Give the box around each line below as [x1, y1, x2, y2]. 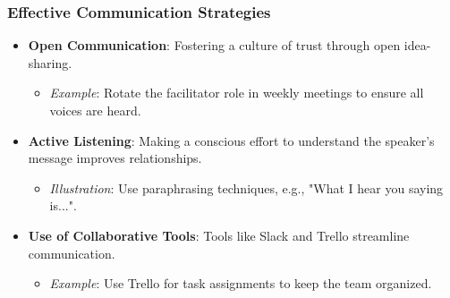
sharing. [28, 53, 72, 72]
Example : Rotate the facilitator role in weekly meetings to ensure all [49, 83, 424, 102]
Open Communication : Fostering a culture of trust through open [28, 36, 401, 55]
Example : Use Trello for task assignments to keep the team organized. [49, 274, 432, 293]
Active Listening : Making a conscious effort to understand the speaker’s [28, 131, 435, 149]
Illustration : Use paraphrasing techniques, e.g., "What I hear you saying [49, 178, 444, 197]
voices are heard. [49, 101, 141, 119]
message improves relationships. [28, 149, 202, 167]
